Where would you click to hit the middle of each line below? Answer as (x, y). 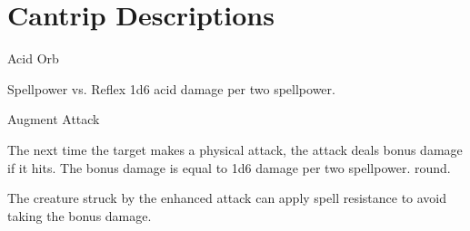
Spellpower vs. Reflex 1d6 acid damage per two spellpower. (171, 88)
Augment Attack (54, 119)
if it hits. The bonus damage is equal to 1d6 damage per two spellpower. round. (229, 167)
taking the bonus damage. (80, 215)
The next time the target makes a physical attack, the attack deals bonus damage (235, 149)
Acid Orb (33, 58)
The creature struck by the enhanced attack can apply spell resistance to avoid (227, 198)
